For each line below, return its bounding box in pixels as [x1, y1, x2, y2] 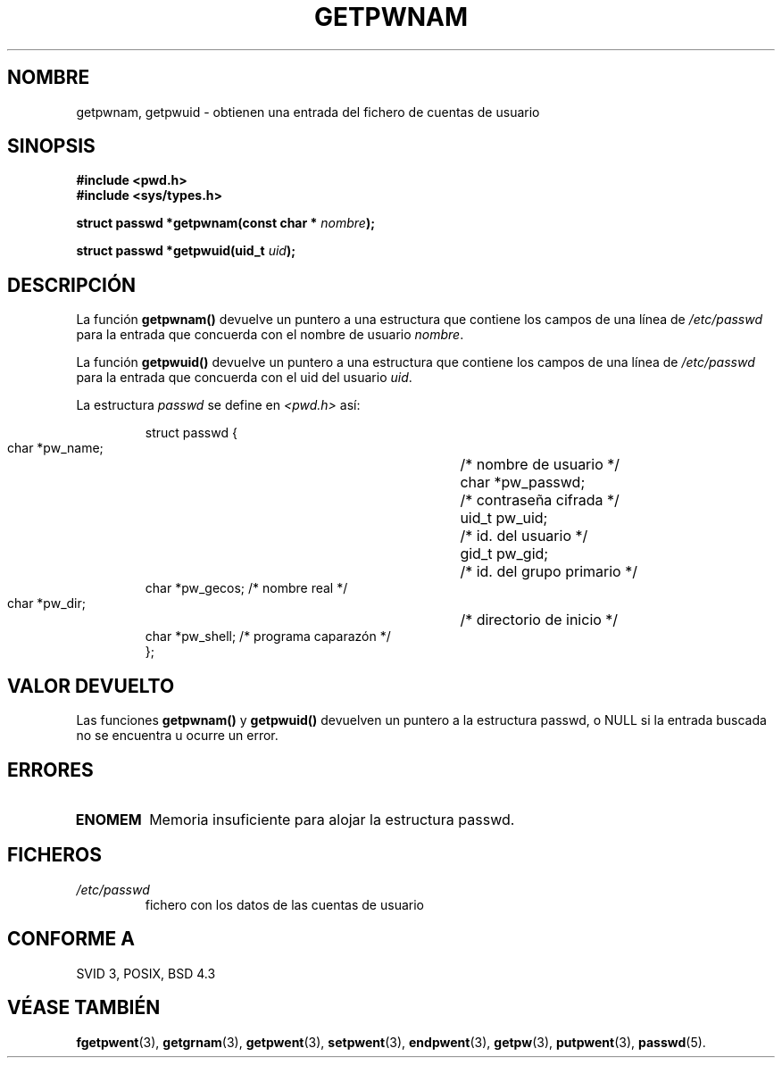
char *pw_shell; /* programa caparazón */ [145, 628, 391, 645]
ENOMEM [75, 810, 142, 828]
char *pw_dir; [7, 595, 86, 612]
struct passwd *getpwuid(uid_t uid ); [76, 243, 296, 259]
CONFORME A [7, 928, 135, 951]
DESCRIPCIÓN [7, 273, 137, 296]
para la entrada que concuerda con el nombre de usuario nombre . [76, 327, 464, 343]
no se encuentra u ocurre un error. [76, 728, 279, 744]
